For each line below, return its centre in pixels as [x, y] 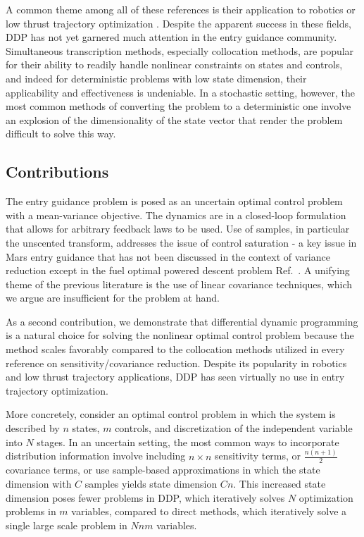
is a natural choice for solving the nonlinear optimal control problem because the [180, 335]
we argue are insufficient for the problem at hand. [113, 298]
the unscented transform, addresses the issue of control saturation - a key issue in [181, 242]
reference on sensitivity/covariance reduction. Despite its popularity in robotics [176, 363]
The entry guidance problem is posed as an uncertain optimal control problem [174, 201]
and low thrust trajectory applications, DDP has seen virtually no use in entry [175, 377]
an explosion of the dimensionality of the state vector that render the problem [174, 119]
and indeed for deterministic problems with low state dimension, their [156, 78]
